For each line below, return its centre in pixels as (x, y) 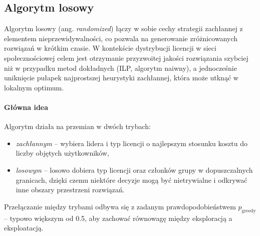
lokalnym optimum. (34, 87)
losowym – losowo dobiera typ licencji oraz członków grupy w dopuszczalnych (134, 169)
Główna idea (26, 107)
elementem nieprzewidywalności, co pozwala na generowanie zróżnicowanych (121, 38)
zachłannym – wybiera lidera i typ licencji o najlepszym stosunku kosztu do (132, 143)
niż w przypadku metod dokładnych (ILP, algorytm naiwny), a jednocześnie (120, 68)
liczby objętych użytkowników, (62, 153)
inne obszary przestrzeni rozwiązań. (70, 190)
